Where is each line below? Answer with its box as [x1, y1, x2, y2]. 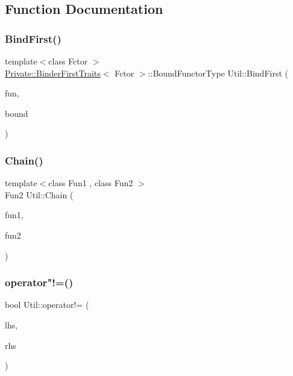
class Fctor [48, 55, 88, 67]
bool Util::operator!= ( [5, 298, 89, 311]
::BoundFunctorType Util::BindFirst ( [148, 66, 288, 79]
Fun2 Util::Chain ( [5, 188, 74, 201]
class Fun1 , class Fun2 [48, 177, 133, 189]
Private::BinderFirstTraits [5, 66, 101, 79]
